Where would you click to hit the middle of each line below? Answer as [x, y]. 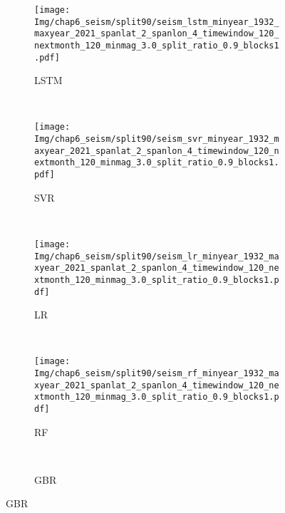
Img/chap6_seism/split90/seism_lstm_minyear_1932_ [157, 22]
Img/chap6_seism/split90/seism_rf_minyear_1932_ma [157, 374]
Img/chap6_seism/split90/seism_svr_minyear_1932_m [157, 139]
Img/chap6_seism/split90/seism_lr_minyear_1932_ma [157, 256]
